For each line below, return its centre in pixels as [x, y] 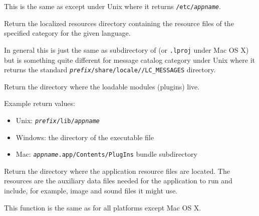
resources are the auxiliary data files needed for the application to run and [118, 181]
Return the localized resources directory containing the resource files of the [119, 23]
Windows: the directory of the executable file [85, 137]
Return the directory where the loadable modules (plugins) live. [102, 86]
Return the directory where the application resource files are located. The [117, 171]
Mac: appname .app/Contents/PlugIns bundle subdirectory [106, 154]
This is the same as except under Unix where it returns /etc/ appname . [112, 6]
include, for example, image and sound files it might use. [91, 191]
